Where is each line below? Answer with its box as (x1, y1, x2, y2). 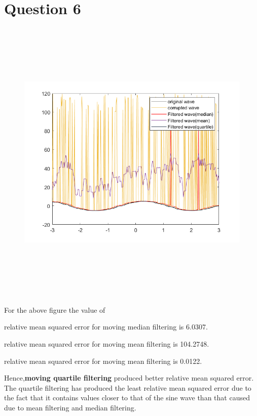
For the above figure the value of (4, 304, 105, 315)
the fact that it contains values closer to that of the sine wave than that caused (4, 392, 250, 403)
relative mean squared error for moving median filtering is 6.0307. (4, 321, 208, 332)
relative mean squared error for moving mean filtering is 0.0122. (4, 355, 202, 366)
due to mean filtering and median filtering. (4, 402, 136, 412)
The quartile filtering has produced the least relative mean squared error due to (4, 382, 251, 393)
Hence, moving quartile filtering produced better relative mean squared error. (4, 372, 254, 383)
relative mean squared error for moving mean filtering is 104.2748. (4, 339, 209, 349)
